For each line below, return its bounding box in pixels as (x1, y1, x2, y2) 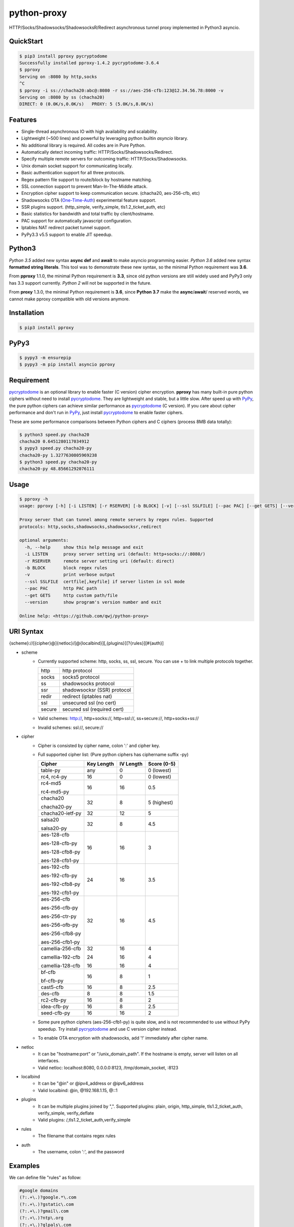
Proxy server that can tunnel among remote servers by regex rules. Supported (19, 517, 213, 523)
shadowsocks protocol (62, 680, 115, 687)
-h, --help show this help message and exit (24, 544, 144, 550)
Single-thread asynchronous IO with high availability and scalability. (21, 128, 158, 134)
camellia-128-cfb (41, 962, 80, 969)
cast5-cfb (41, 984, 64, 991)
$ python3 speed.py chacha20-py (19, 459, 98, 465)
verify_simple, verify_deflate (38, 1110, 94, 1116)
